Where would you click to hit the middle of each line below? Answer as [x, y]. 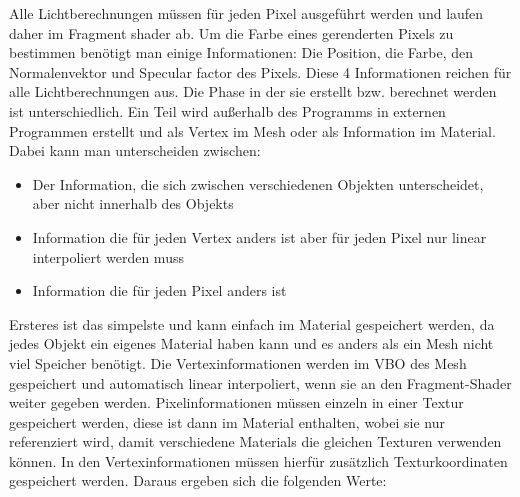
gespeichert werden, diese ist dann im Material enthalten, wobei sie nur [227, 421]
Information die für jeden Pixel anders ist [159, 290]
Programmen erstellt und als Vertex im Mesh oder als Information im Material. [252, 130]
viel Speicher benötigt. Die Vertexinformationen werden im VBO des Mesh [238, 362]
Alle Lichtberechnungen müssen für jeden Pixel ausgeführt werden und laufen [246, 13]
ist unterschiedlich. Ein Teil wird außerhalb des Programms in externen [227, 110]
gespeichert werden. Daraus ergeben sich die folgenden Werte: [198, 480]
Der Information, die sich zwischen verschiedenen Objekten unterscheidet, [258, 183]
